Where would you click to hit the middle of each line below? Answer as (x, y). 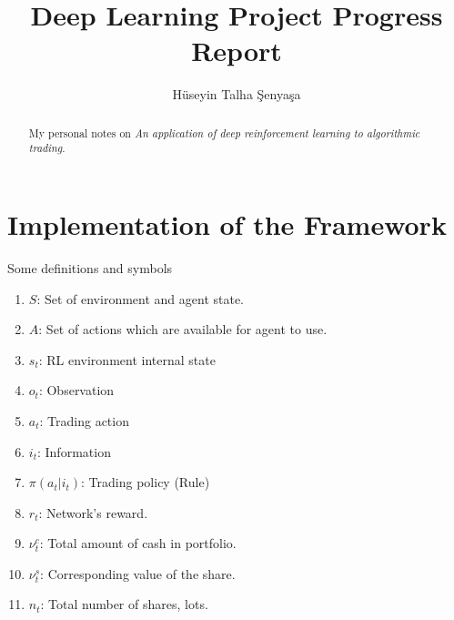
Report (237, 51)
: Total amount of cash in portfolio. (138, 543)
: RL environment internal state (127, 359)
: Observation (76, 390)
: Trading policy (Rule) (146, 482)
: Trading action (84, 420)
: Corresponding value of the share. (138, 573)
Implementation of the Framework (227, 224)
